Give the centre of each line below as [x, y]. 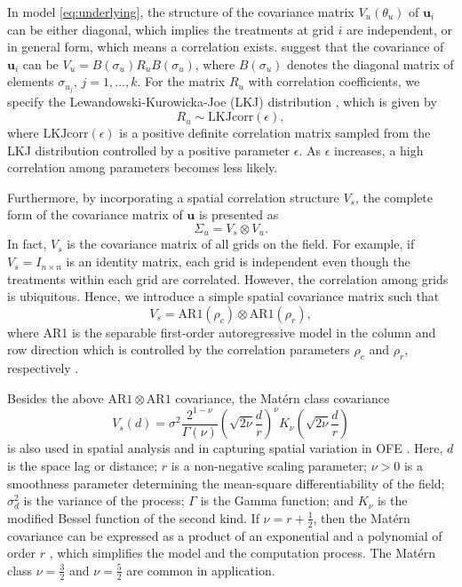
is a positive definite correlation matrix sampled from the [275, 133]
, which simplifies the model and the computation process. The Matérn [243, 553]
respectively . [43, 368]
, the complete [394, 197]
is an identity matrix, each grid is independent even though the [238, 262]
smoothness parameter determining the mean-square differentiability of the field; [226, 483]
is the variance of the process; [104, 500]
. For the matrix [181, 81]
